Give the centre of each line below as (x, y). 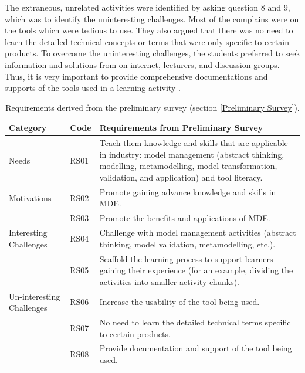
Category (28, 128)
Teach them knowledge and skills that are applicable (194, 143)
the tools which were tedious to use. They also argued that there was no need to (149, 30)
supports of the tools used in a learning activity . (93, 88)
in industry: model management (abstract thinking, (192, 154)
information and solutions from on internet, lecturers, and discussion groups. (142, 64)
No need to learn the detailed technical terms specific (195, 322)
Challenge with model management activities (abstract (198, 233)
